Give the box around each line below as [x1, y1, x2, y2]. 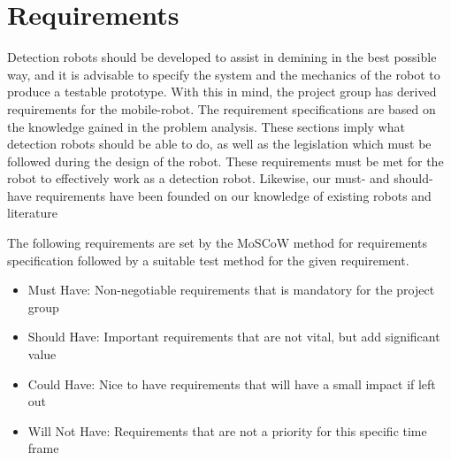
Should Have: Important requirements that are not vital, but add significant [27, 327, 440, 346]
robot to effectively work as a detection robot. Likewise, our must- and [7, 169, 390, 188]
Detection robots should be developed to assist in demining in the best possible [7, 48, 437, 66]
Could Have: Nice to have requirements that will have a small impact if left [27, 374, 436, 393]
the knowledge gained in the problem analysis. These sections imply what [7, 117, 405, 135]
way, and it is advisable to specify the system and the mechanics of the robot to [7, 65, 440, 83]
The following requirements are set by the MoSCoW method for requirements [7, 234, 427, 252]
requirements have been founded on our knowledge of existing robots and [35, 186, 432, 204]
